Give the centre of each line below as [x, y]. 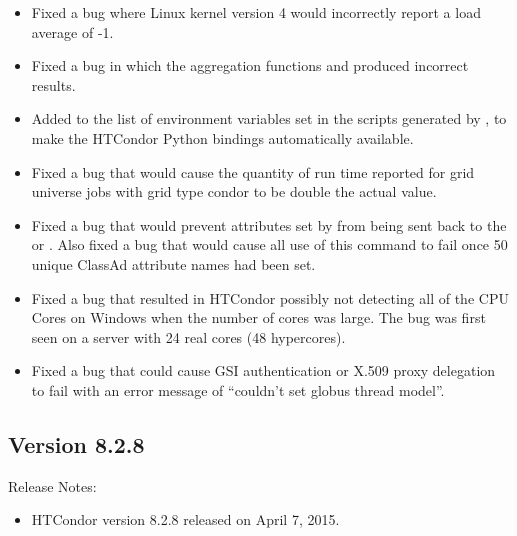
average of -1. [72, 31]
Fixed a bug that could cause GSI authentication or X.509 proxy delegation [263, 370]
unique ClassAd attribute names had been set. [173, 263]
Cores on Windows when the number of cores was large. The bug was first [258, 317]
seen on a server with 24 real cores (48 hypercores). [188, 336]
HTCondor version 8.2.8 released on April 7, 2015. [185, 519]
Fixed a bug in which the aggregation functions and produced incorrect [250, 65]
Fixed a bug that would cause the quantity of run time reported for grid [253, 171]
